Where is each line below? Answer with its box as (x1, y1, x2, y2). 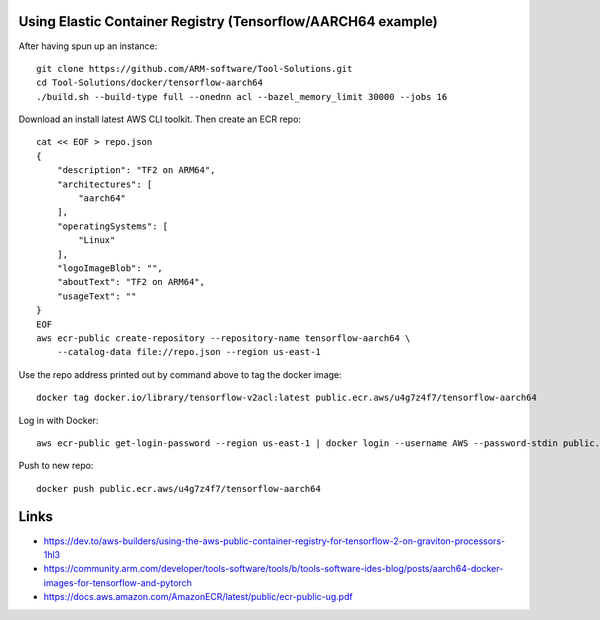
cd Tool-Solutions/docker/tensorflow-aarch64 (36, 77, 264, 89)
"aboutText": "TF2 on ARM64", (56, 276, 205, 288)
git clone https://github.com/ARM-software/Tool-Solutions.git (36, 63, 353, 74)
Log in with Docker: (18, 414, 99, 426)
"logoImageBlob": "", (56, 262, 164, 274)
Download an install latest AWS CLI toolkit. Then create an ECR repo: (18, 113, 302, 125)
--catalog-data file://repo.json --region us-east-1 (56, 346, 322, 358)
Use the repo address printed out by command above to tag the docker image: (18, 368, 342, 380)
